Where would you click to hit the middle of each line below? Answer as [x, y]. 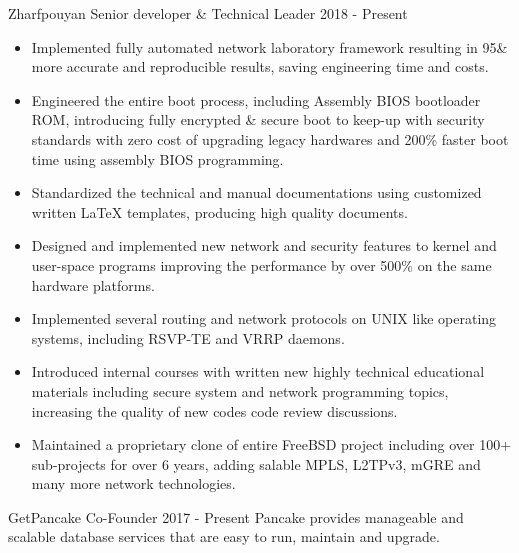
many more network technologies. [133, 483]
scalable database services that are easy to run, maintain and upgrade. [224, 536]
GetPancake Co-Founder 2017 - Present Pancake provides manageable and [236, 516]
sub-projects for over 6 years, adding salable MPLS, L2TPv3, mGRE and [256, 463]
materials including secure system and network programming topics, [240, 390]
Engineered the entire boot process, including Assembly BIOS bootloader [256, 99]
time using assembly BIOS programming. [157, 158]
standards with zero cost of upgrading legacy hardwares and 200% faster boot [270, 138]
